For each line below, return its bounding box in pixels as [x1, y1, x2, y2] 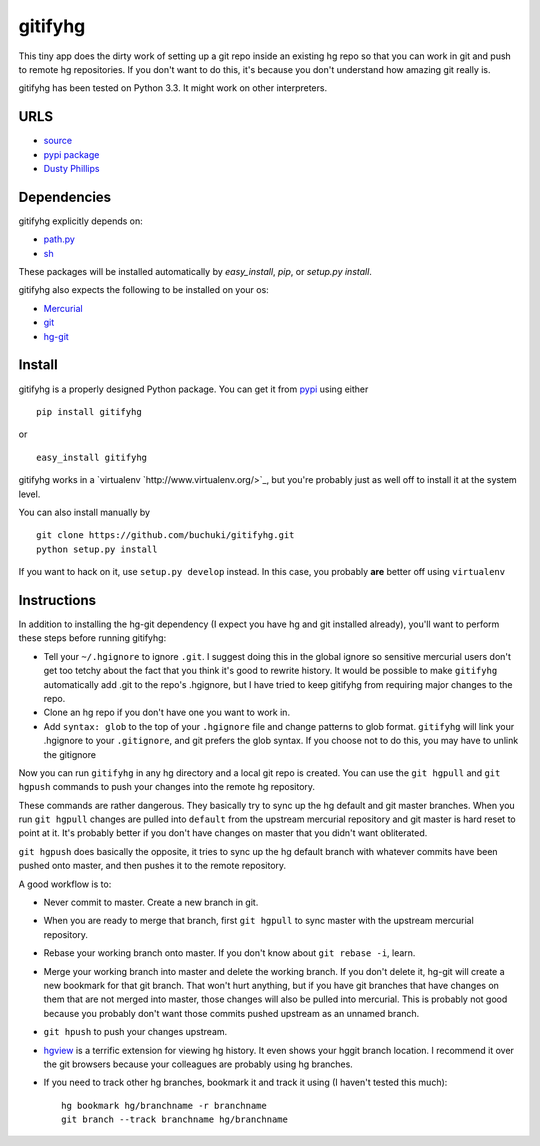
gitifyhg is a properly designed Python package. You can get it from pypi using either [18, 383, 369, 395]
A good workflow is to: [18, 878, 112, 890]
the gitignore [43, 748, 97, 760]
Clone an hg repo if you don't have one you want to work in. [43, 706, 290, 719]
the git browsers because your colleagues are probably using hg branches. [43, 1058, 354, 1070]
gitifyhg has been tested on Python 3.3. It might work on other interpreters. [18, 82, 328, 94]
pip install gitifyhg [36, 406, 142, 417]
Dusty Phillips [43, 163, 100, 175]
